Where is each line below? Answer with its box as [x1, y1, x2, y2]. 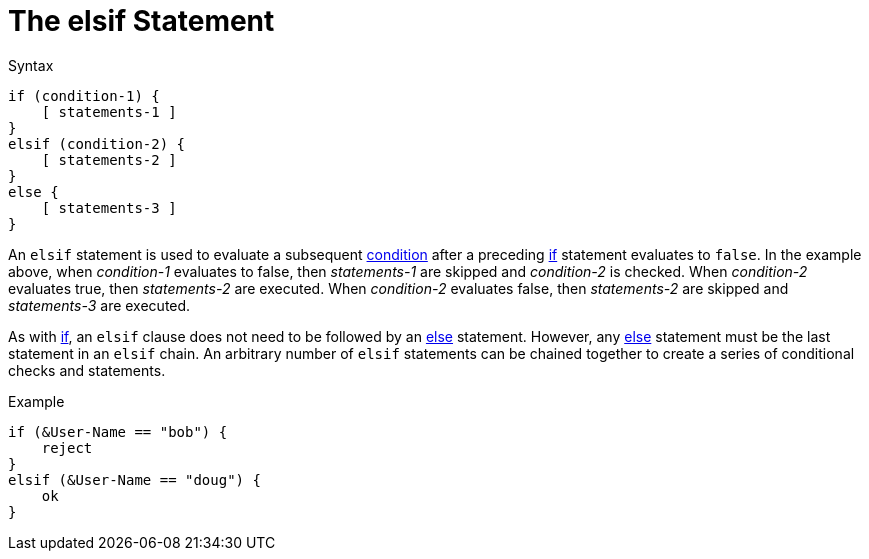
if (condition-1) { [8, 87, 160, 104]
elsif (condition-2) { [8, 135, 186, 152]
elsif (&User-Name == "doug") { [8, 471, 261, 488]
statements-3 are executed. [8, 296, 191, 314]
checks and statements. [8, 361, 166, 379]
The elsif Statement [8, 4, 275, 38]
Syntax [8, 56, 54, 74]
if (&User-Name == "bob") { [8, 423, 228, 440]
